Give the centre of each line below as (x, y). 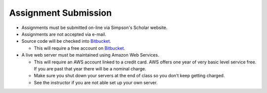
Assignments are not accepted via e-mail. (64, 34)
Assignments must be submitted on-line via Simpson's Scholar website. (94, 28)
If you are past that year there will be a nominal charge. (90, 68)
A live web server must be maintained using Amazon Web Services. (90, 55)
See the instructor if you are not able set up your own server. (96, 82)
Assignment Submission (61, 13)
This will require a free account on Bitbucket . (80, 48)
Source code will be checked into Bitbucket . (66, 41)
